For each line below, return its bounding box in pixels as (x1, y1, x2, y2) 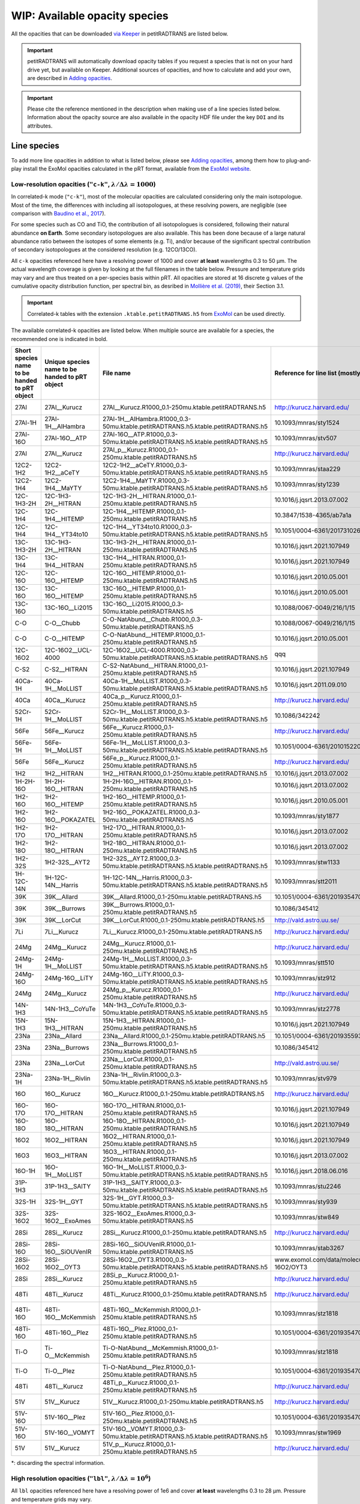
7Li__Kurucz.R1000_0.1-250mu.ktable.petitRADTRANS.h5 (102, 927, 262, 935)
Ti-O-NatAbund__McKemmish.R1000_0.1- (102, 1343, 219, 1352)
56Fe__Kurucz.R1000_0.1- (102, 723, 174, 731)
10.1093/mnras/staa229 (274, 464, 341, 473)
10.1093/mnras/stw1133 (274, 858, 340, 866)
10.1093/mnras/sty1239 (274, 480, 340, 488)
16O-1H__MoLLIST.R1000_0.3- (102, 1163, 187, 1171)
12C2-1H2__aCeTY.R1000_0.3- (102, 461, 188, 469)
